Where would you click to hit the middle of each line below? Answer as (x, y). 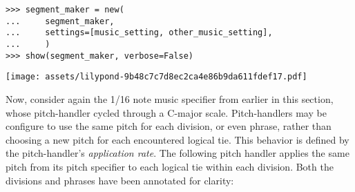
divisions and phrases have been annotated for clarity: (120, 180)
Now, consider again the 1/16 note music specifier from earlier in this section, (170, 98)
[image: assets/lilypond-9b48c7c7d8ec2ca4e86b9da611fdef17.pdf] (156, 77)
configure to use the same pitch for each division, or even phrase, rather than (169, 126)
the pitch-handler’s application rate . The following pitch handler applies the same (177, 153)
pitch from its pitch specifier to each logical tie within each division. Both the (170, 166)
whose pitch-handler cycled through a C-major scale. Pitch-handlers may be (166, 112)
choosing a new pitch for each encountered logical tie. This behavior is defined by (177, 139)
